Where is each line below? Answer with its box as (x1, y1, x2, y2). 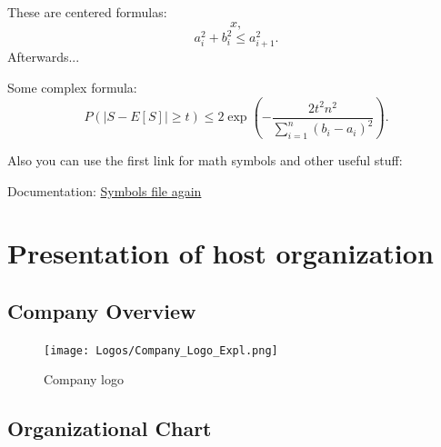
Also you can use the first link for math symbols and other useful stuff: (7, 150, 403, 169)
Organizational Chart (7, 414, 212, 442)
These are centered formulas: (7, 3, 167, 21)
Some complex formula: (7, 77, 137, 96)
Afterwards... (7, 47, 80, 66)
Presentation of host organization (7, 234, 434, 272)
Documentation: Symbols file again (7, 181, 202, 200)
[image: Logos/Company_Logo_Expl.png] (44, 343, 278, 357)
